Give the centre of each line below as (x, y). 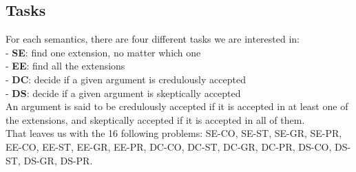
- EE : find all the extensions (65, 66)
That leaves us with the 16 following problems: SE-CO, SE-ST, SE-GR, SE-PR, (174, 133)
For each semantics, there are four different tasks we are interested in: (153, 39)
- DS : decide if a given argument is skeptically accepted (123, 93)
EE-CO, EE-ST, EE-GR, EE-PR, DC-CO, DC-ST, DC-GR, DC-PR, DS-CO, (169, 146)
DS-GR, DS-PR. (58, 160)
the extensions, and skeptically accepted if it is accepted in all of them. (155, 119)
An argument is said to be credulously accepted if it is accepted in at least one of (177, 106)
